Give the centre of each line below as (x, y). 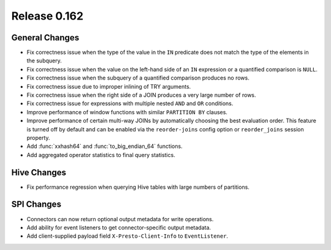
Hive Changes (39, 172)
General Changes (45, 38)
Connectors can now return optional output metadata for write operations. (120, 219)
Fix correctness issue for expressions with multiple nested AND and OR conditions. (130, 103)
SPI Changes (36, 204)
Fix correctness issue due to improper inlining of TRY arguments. (109, 86)
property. (38, 138)
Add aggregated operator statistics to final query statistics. (101, 155)
